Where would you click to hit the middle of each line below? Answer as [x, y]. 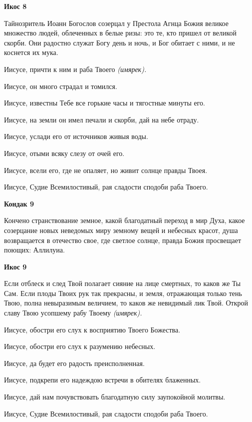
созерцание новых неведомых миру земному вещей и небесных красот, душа [121, 230]
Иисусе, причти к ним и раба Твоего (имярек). [75, 69]
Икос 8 [15, 6]
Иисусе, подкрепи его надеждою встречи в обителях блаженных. [103, 380]
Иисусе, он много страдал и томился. [61, 86]
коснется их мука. [31, 52]
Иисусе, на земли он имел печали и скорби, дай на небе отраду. [102, 119]
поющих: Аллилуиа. [34, 250]
